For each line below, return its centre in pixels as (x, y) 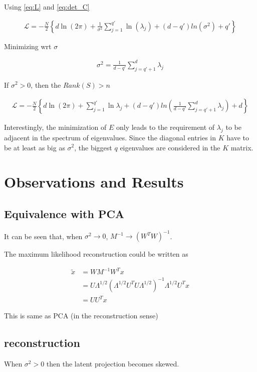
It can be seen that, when (43, 236)
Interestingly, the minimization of (55, 127)
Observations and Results (94, 182)
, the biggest (93, 147)
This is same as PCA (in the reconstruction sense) (81, 316)
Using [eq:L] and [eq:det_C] (47, 7)
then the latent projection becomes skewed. (113, 364)
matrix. (242, 147)
